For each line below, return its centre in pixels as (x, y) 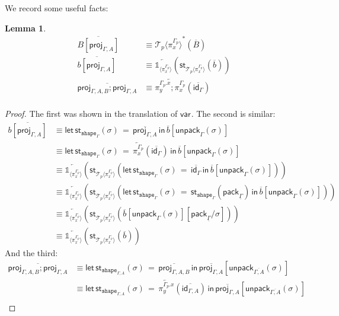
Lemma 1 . (25, 28)
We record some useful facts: (57, 8)
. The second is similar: (233, 114)
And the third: (31, 253)
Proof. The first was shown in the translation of (91, 114)
